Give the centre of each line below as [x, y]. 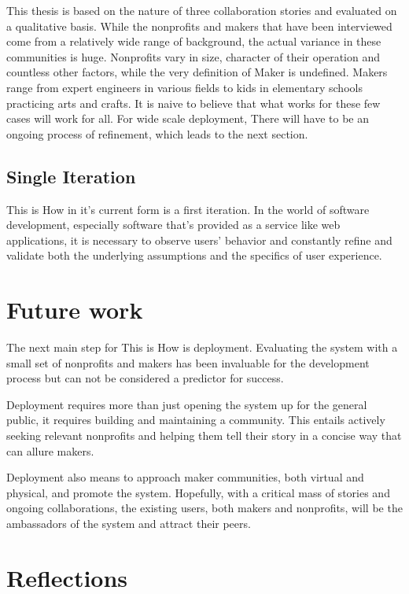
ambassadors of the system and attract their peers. [129, 523]
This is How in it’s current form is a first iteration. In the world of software [188, 209]
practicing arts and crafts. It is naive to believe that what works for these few [193, 103]
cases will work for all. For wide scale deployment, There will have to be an [188, 118]
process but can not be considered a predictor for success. [145, 378]
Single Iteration [71, 176]
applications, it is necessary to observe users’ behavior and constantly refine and [199, 240]
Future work [75, 310]
